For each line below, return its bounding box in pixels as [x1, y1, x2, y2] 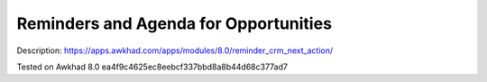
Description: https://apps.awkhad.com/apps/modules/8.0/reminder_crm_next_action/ [16, 45, 334, 56]
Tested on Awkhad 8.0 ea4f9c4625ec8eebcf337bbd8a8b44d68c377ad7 [16, 61, 289, 72]
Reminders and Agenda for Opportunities [16, 14, 333, 33]
